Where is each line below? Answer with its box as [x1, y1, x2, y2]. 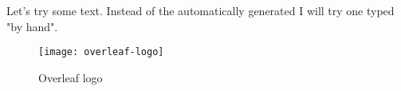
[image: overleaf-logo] [38, 46, 164, 58]
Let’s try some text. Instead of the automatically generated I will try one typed [6, 2, 395, 18]
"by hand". [6, 18, 58, 34]
